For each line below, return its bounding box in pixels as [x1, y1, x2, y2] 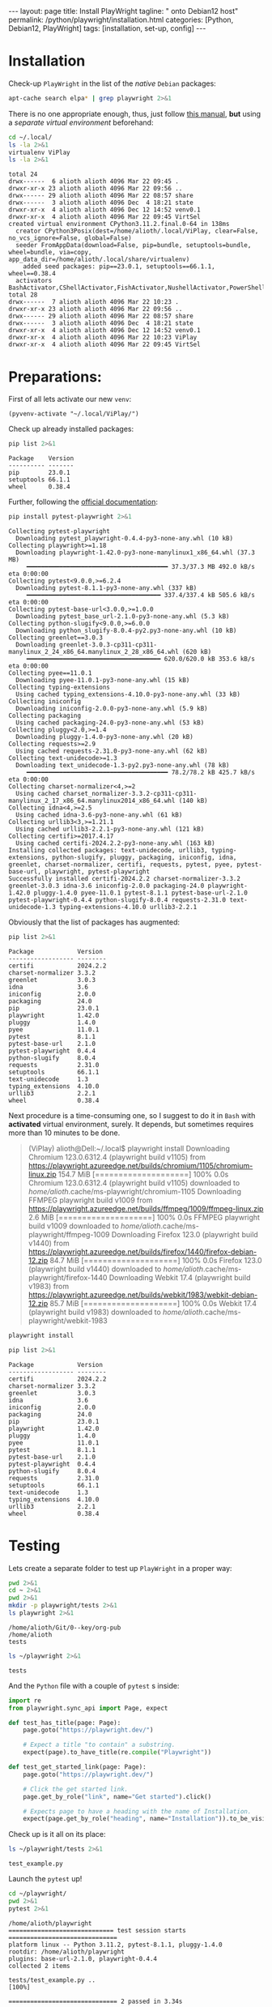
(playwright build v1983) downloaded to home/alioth [28, 1307, 203, 1317]
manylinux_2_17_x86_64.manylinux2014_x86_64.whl [8, 796, 176, 805]
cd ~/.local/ [8, 133, 53, 141]
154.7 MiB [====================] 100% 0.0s [57, 1169, 229, 1179]
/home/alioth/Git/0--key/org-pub [8, 1623, 121, 1632]
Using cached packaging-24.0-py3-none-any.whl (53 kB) [15, 719, 205, 727]
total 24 [8, 170, 38, 179]
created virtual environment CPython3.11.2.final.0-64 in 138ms [8, 220, 230, 228]
